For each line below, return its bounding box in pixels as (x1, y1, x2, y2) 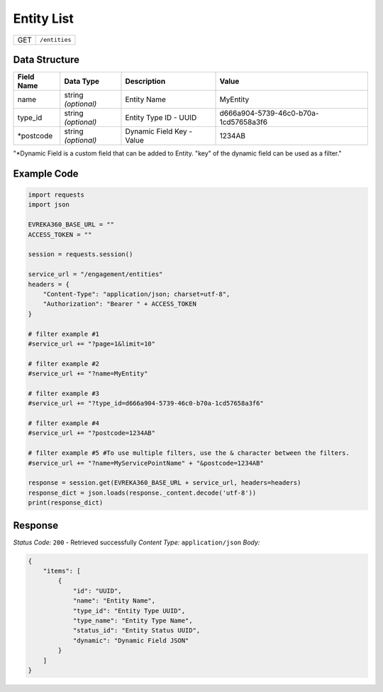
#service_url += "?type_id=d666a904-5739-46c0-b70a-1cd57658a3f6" (28, 400, 264, 407)
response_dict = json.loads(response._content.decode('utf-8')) (28, 488, 257, 497)
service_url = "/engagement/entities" (28, 270, 163, 278)
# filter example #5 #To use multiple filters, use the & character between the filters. (28, 449, 350, 457)
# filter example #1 (28, 330, 99, 338)
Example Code (13, 167, 79, 180)
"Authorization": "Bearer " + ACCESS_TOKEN (43, 300, 196, 308)
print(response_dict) (28, 499, 104, 507)
